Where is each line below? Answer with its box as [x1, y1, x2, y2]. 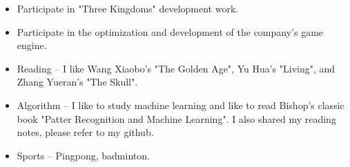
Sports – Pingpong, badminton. [17, 148, 150, 162]
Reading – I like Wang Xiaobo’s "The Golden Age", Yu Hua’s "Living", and [17, 61, 336, 75]
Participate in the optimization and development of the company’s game [17, 24, 324, 39]
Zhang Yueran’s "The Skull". [17, 75, 138, 89]
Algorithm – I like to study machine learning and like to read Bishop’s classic [17, 97, 344, 112]
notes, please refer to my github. [17, 125, 154, 139]
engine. [17, 38, 47, 52]
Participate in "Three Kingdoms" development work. [17, 1, 239, 15]
